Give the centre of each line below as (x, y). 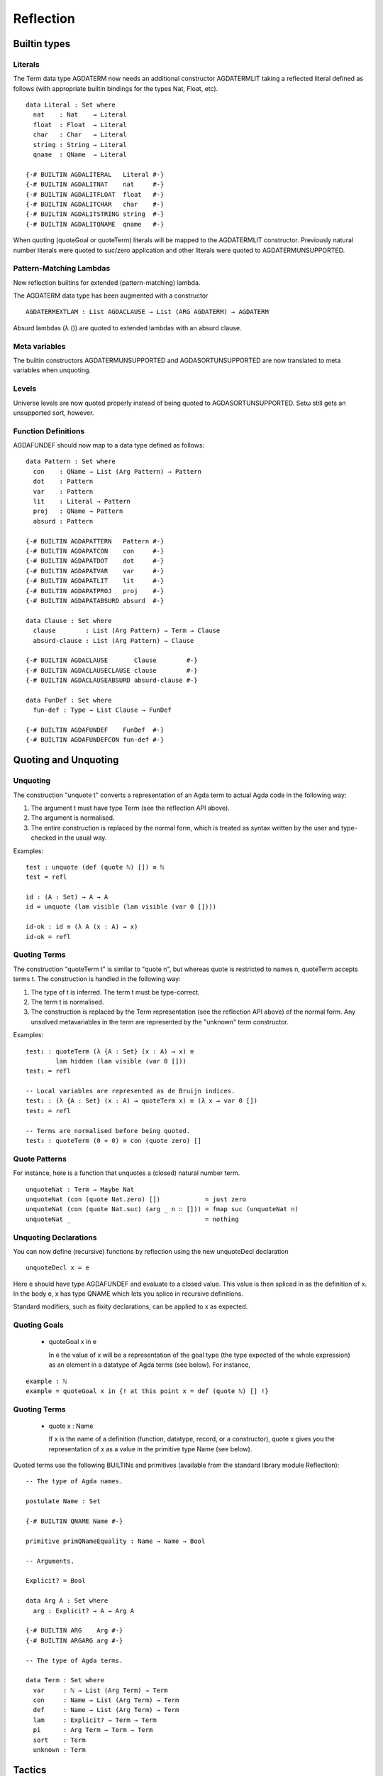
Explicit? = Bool (56, 1581)
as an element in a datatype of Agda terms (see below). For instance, (150, 1365)
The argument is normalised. (73, 818)
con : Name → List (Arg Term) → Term (106, 1700)
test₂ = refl (48, 1111)
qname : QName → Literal (80, 155)
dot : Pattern (63, 482)
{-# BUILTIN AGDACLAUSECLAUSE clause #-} (112, 670)
